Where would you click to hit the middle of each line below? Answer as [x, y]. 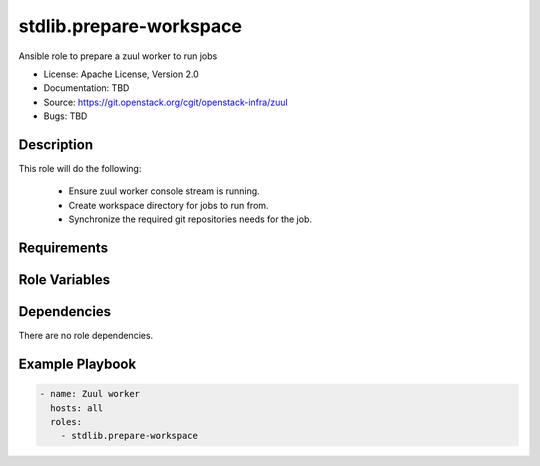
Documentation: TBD [86, 88]
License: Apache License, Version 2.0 [121, 74]
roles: [66, 421]
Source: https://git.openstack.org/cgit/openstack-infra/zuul [166, 102]
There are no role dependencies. [86, 336]
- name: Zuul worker [89, 394]
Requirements [63, 248]
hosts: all [77, 408]
